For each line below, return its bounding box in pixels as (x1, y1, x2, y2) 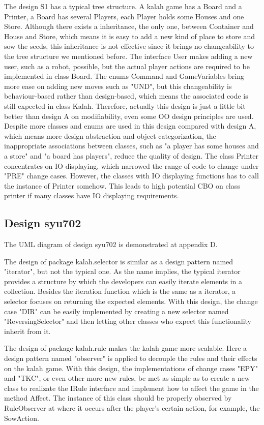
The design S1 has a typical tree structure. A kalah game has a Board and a (4, 1, 242, 11)
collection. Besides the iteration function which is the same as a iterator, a (4, 286, 236, 296)
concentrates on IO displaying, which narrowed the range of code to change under (4, 160, 259, 171)
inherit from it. (4, 325, 51, 336)
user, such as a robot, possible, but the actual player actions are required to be (4, 60, 250, 71)
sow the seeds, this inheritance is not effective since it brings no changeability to (4, 41, 254, 51)
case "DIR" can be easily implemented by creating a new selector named (4, 306, 229, 316)
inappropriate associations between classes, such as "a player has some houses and (4, 140, 259, 151)
